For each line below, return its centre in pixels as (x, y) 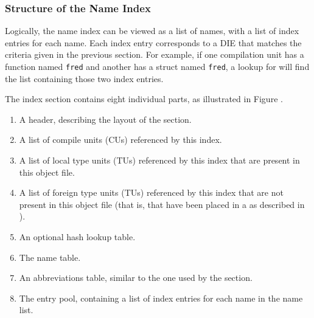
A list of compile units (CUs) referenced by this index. (120, 140)
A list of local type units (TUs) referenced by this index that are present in (159, 160)
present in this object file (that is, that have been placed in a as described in (162, 204)
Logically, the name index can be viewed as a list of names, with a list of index (152, 31)
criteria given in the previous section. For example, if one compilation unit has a (155, 54)
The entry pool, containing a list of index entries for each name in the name (161, 298)
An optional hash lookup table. (77, 237)
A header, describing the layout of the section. (105, 119)
